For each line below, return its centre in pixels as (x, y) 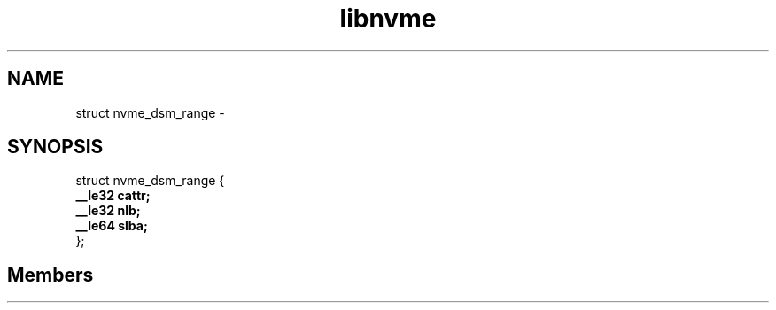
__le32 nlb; (108, 211)
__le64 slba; (112, 226)
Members (50, 275)
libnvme (388, 19)
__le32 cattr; (113, 196)
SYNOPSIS (55, 147)
